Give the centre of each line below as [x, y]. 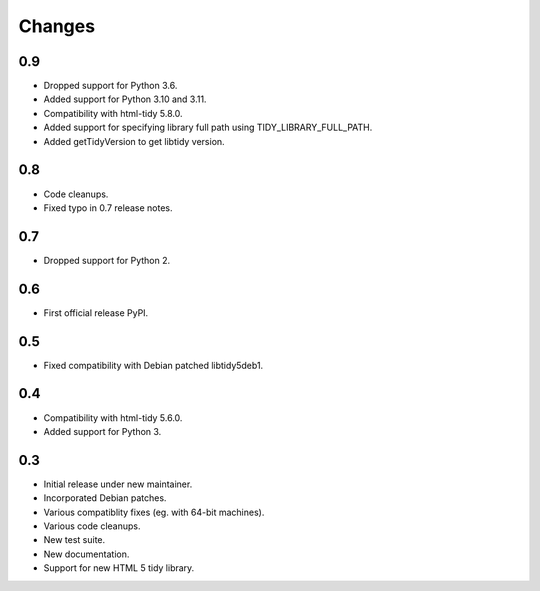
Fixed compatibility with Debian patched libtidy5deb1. [153, 365]
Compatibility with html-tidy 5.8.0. [113, 113]
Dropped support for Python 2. [106, 260]
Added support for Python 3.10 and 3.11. [125, 99]
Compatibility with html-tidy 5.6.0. [113, 417]
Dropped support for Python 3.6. [110, 86]
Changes [56, 26]
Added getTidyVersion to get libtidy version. [134, 141]
